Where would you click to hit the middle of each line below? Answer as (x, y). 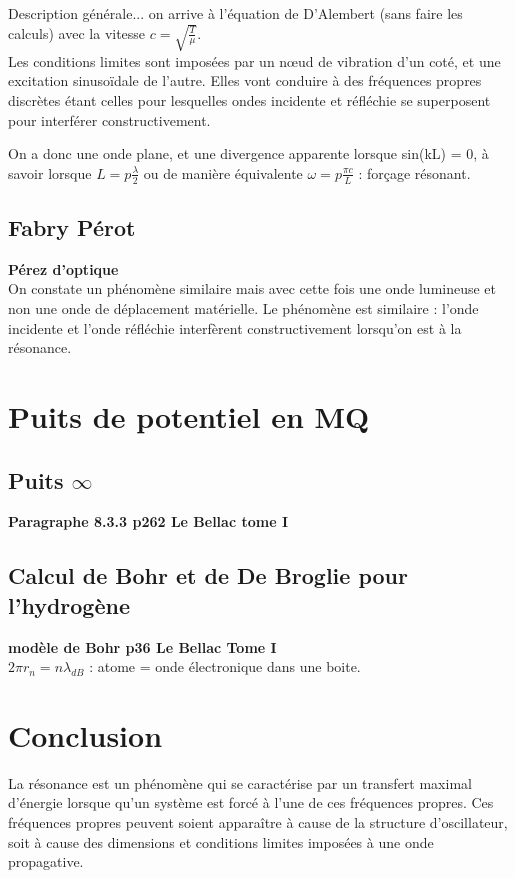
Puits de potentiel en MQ (189, 416)
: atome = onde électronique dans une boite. (225, 666)
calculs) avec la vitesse (77, 32)
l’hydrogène (69, 604)
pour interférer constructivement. (109, 119)
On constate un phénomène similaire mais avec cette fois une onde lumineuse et (252, 288)
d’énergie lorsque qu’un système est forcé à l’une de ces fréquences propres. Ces (251, 802)
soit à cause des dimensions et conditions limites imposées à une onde (221, 841)
